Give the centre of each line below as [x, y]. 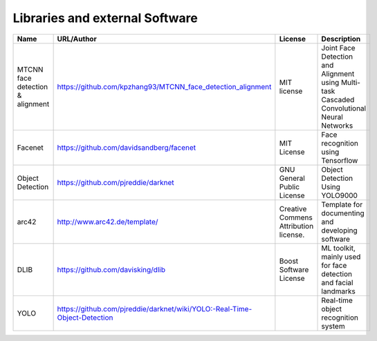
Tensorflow [340, 160]
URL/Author [77, 39]
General [292, 178]
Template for [342, 204]
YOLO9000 [339, 195]
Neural [332, 117]
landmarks [338, 291]
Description [341, 39]
